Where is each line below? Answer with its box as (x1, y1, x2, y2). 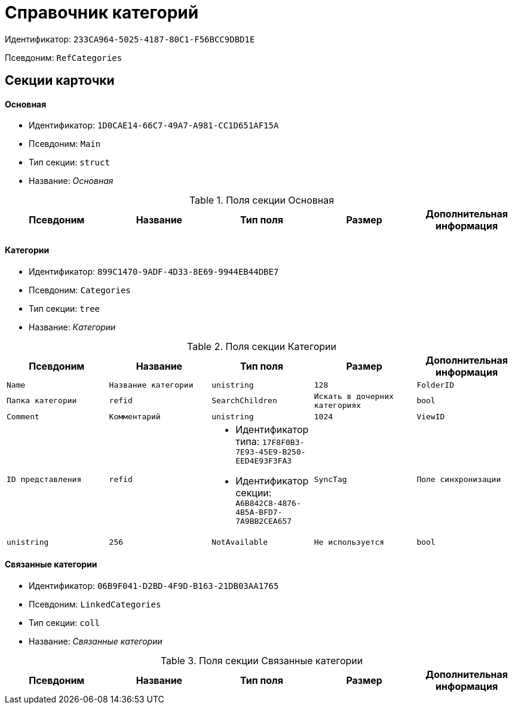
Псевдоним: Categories (29, 284, 131, 295)
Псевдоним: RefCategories (5, 52, 122, 63)
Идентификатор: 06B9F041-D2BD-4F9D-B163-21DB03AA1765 (29, 580, 279, 591)
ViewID (416, 412, 445, 421)
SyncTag (314, 474, 347, 484)
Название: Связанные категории (29, 636, 163, 646)
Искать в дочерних (314, 391, 394, 401)
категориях (314, 400, 361, 410)
